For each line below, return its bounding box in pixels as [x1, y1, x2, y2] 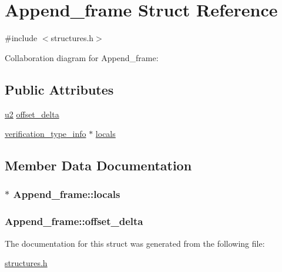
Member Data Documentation [5, 156, 192, 174]
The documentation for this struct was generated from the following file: [5, 237, 265, 249]
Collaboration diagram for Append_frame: [5, 51, 159, 63]
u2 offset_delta [5, 108, 59, 120]
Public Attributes [5, 80, 114, 98]
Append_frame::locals [13, 187, 120, 202]
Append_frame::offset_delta [5, 214, 143, 229]
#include [5, 32, 38, 44]
